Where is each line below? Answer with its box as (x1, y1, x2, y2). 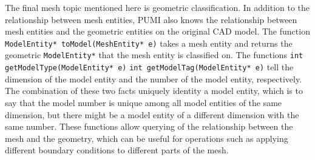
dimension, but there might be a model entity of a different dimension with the (5, 108, 299, 121)
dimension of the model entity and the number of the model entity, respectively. (5, 72, 302, 85)
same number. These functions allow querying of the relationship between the (5, 120, 293, 133)
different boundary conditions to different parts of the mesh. (5, 144, 229, 156)
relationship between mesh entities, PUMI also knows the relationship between (5, 13, 297, 25)
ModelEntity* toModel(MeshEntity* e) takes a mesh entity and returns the (5, 36, 293, 49)
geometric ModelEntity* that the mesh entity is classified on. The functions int (5, 48, 303, 61)
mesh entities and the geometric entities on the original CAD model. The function (5, 25, 310, 38)
